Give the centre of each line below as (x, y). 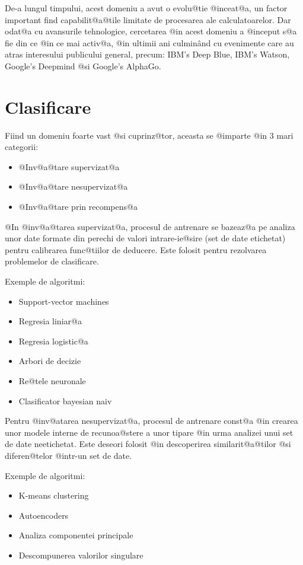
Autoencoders (44, 515)
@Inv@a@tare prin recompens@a (78, 207)
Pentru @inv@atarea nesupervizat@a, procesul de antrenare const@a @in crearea (151, 421)
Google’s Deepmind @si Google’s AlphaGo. (83, 66)
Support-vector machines (64, 301)
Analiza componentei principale (76, 535)
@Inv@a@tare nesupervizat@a (73, 186)
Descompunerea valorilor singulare (81, 555)
